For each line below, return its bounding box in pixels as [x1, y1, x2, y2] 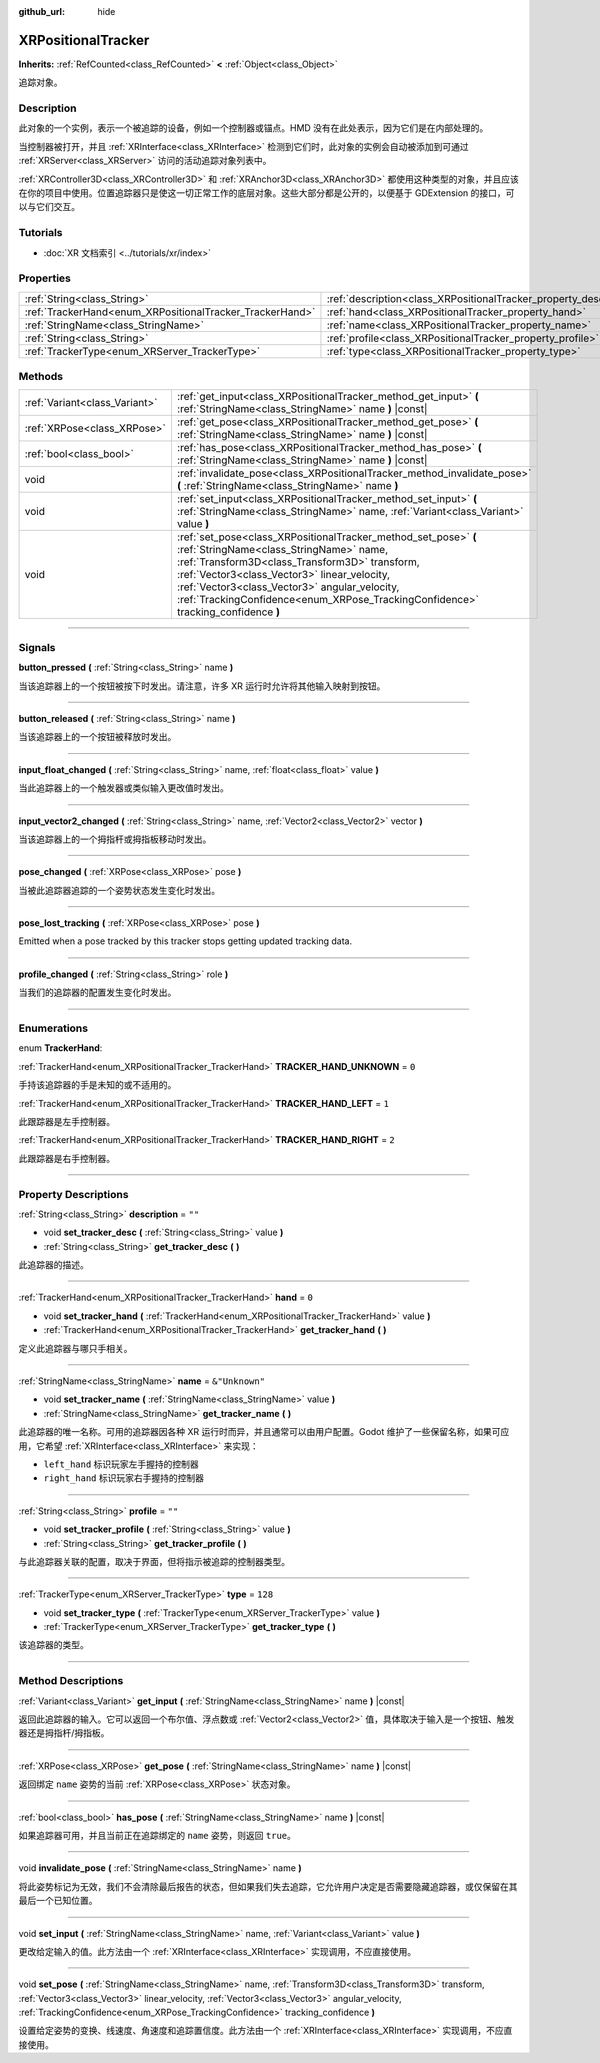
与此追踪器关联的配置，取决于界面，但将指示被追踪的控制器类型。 [18, 1555, 290, 1567]
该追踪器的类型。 [18, 1639, 89, 1651]
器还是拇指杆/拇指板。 [18, 1727, 110, 1739]
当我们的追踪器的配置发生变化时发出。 [18, 986, 177, 999]
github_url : [18, 6, 65, 17]
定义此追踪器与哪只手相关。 [18, 1342, 133, 1354]
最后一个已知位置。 [18, 1895, 98, 1907]
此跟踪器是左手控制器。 [18, 1115, 115, 1127]
